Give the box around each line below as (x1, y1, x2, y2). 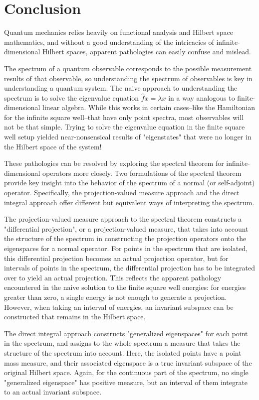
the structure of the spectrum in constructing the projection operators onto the (4, 233, 247, 244)
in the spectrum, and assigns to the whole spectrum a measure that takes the (4, 338, 241, 348)
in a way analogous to (168, 92, 235, 103)
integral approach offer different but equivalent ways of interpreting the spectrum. (4, 197, 255, 207)
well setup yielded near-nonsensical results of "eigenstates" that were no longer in (4, 132, 252, 142)
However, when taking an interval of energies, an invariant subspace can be (4, 301, 234, 312)
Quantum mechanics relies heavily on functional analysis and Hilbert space (4, 27, 233, 37)
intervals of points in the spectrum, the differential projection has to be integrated (4, 263, 255, 273)
